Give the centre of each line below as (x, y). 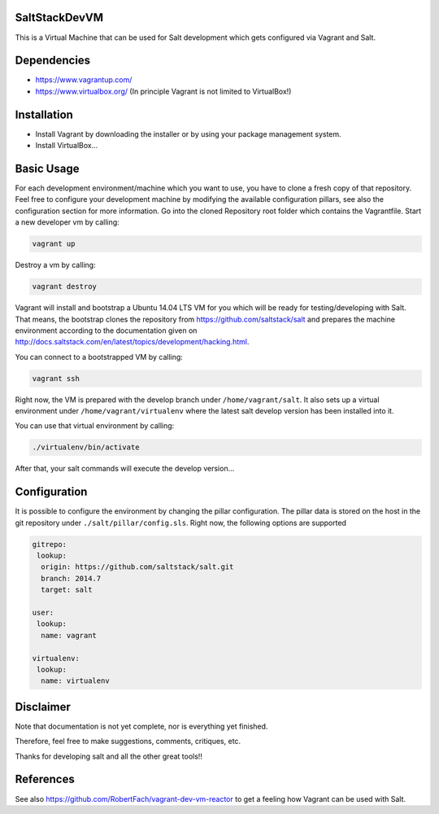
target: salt (67, 590)
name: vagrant (69, 635)
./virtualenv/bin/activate (86, 447)
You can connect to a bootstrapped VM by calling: (99, 357)
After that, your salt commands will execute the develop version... (125, 469)
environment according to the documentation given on (106, 330)
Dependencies (53, 61)
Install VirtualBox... (67, 146)
